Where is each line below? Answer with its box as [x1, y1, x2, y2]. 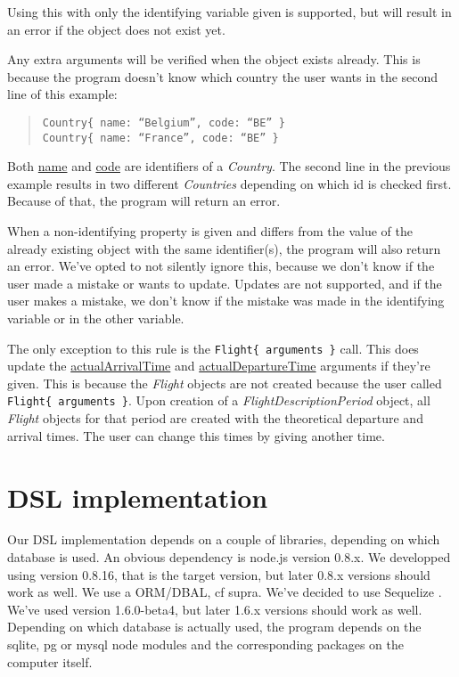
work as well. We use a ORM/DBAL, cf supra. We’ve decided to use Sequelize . [7, 583, 442, 601]
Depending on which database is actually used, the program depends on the [7, 617, 422, 636]
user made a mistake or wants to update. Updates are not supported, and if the [7, 273, 442, 292]
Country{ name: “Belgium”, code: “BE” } [42, 116, 285, 129]
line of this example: [7, 85, 118, 103]
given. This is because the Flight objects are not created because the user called [7, 373, 442, 392]
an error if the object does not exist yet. [7, 20, 225, 38]
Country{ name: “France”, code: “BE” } [42, 131, 279, 144]
